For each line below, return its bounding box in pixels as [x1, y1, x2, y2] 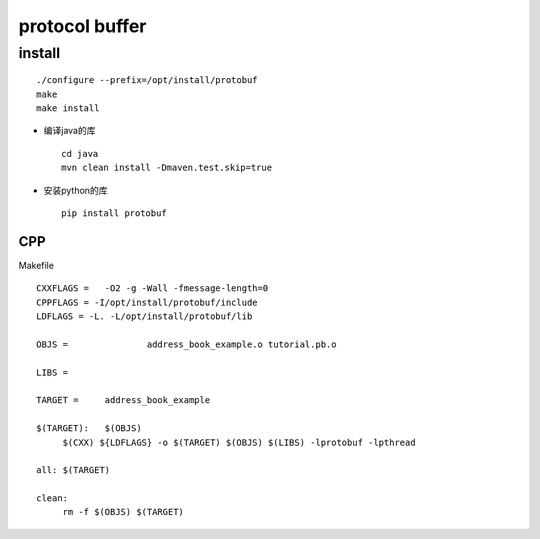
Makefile [18, 259, 55, 271]
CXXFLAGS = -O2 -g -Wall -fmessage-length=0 [36, 283, 269, 294]
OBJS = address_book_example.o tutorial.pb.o [36, 338, 337, 350]
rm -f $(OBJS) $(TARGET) [62, 506, 185, 518]
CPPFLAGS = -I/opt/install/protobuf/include [36, 296, 259, 308]
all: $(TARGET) [36, 465, 111, 476]
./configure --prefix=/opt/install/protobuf [36, 75, 259, 86]
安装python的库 [43, 184, 108, 196]
